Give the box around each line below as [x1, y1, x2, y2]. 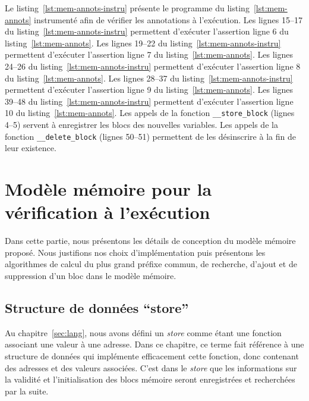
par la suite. [5, 384, 49, 397]
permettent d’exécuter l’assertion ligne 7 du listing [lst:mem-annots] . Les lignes [5, 48, 294, 61]
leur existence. [5, 142, 56, 154]
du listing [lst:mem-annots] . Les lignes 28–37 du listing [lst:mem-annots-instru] [5, 71, 293, 84]
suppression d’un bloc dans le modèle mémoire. [5, 269, 176, 281]
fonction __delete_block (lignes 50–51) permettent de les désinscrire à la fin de [5, 130, 296, 142]
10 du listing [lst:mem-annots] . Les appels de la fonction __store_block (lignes [5, 106, 295, 119]
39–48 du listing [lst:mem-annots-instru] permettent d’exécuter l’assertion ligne [5, 95, 294, 107]
